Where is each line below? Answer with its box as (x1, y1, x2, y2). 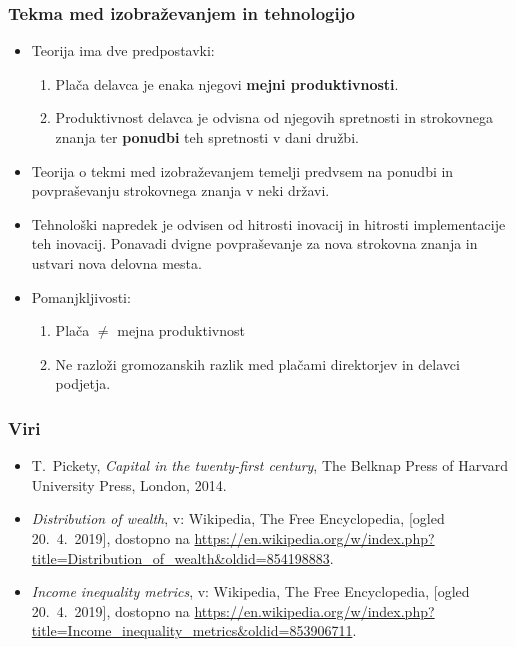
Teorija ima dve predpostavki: (31, 40, 215, 61)
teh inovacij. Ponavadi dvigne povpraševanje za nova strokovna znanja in (31, 233, 478, 254)
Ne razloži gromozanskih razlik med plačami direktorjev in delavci (55, 353, 460, 374)
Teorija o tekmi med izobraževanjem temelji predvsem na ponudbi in (31, 160, 454, 181)
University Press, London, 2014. (31, 474, 227, 495)
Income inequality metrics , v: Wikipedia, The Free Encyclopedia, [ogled (31, 581, 470, 602)
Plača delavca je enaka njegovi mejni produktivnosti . (55, 73, 399, 94)
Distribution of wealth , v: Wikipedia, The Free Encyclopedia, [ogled (31, 508, 445, 529)
